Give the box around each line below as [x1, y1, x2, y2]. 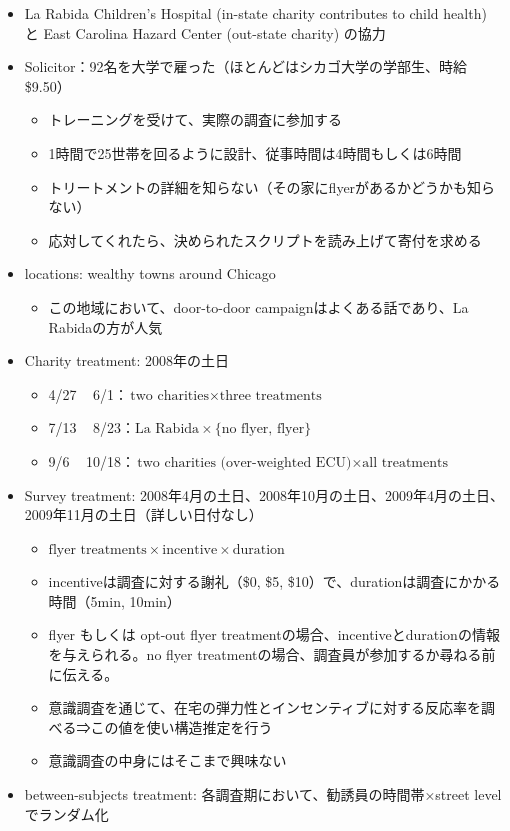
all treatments [362, 455, 448, 470]
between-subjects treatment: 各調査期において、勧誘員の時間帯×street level [24, 784, 502, 805]
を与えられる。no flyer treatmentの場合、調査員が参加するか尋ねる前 [48, 644, 496, 665]
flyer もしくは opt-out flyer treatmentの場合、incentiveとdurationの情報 [48, 624, 500, 645]
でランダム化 [24, 803, 109, 824]
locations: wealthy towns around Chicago [24, 263, 276, 284]
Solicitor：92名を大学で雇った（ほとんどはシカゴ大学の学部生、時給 [24, 56, 467, 77]
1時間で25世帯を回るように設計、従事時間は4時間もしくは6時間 [48, 142, 462, 163]
